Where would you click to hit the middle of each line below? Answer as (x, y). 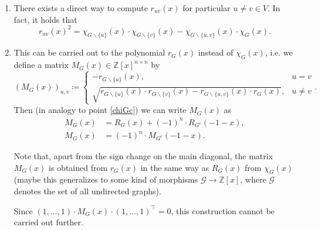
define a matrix (41, 65)
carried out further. (48, 222)
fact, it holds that (45, 19)
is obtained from (78, 167)
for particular (207, 8)
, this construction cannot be (223, 210)
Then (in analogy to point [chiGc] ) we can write (100, 110)
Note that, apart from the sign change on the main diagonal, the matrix (143, 156)
